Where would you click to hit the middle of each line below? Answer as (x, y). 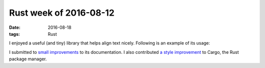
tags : (14, 34)
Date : (15, 27)
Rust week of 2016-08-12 (62, 13)
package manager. (28, 59)
